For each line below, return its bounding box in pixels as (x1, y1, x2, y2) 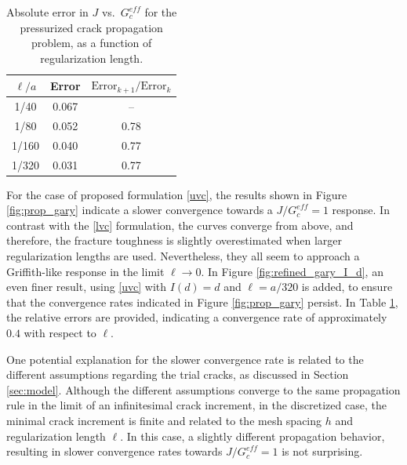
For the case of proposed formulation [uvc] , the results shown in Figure (6, 186, 347, 202)
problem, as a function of (31, 35, 152, 51)
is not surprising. (282, 443, 363, 460)
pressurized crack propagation (20, 19, 163, 35)
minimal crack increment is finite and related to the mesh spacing (6, 412, 322, 429)
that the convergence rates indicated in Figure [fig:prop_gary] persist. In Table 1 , (6, 293, 398, 310)
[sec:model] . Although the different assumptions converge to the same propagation (6, 381, 401, 398)
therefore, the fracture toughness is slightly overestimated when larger (6, 232, 343, 249)
